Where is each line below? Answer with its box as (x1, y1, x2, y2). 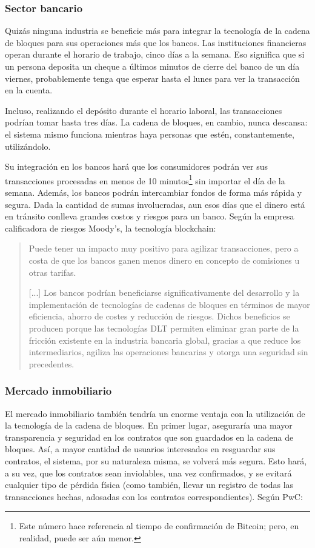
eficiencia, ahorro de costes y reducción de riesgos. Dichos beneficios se (28, 310, 290, 322)
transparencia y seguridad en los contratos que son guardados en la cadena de (5, 430, 294, 443)
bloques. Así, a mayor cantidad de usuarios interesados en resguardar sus (5, 443, 276, 455)
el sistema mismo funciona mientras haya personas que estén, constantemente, (5, 127, 294, 140)
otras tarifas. (28, 266, 76, 278)
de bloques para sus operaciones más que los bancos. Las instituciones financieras (5, 36, 307, 48)
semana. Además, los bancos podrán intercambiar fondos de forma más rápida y (5, 186, 302, 198)
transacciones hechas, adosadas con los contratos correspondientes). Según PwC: (5, 490, 303, 503)
